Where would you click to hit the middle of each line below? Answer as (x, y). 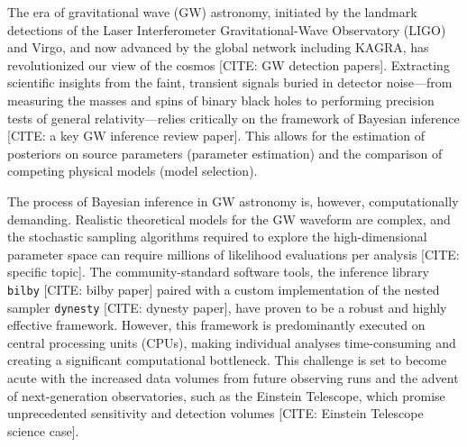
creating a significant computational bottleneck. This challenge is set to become (227, 360)
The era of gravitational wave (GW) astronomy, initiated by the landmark (212, 12)
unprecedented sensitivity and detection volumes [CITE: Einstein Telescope (215, 413)
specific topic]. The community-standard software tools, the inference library (218, 272)
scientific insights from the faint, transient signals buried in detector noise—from (230, 82)
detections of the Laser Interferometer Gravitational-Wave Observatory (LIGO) (227, 29)
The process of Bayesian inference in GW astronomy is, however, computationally (233, 201)
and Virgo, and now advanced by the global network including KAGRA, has (218, 47)
